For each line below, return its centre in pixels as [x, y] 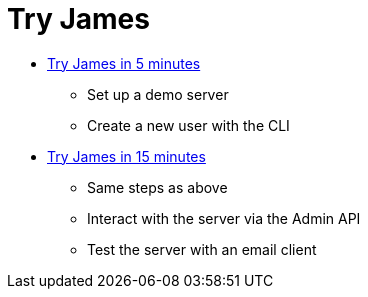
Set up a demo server [158, 94]
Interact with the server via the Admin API [224, 218]
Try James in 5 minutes [124, 63]
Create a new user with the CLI [188, 125]
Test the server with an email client [202, 249]
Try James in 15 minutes [126, 156]
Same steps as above [157, 187]
